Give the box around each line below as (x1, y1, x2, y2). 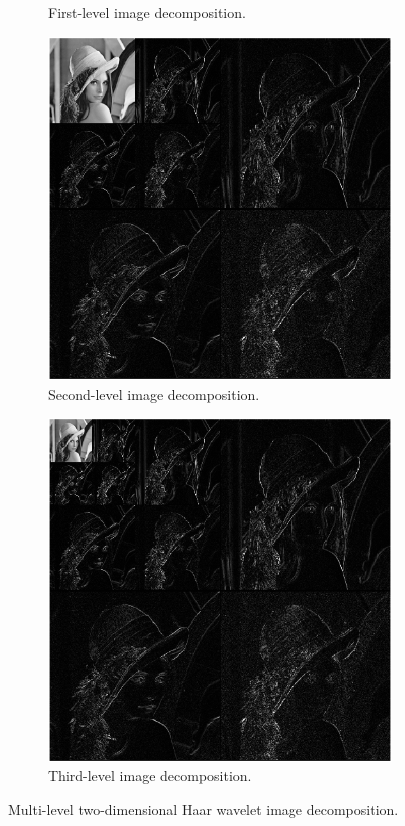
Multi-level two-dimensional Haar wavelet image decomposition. (8, 798, 399, 819)
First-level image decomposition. (48, 2, 246, 22)
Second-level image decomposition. (48, 383, 260, 404)
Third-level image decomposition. (48, 765, 252, 786)
